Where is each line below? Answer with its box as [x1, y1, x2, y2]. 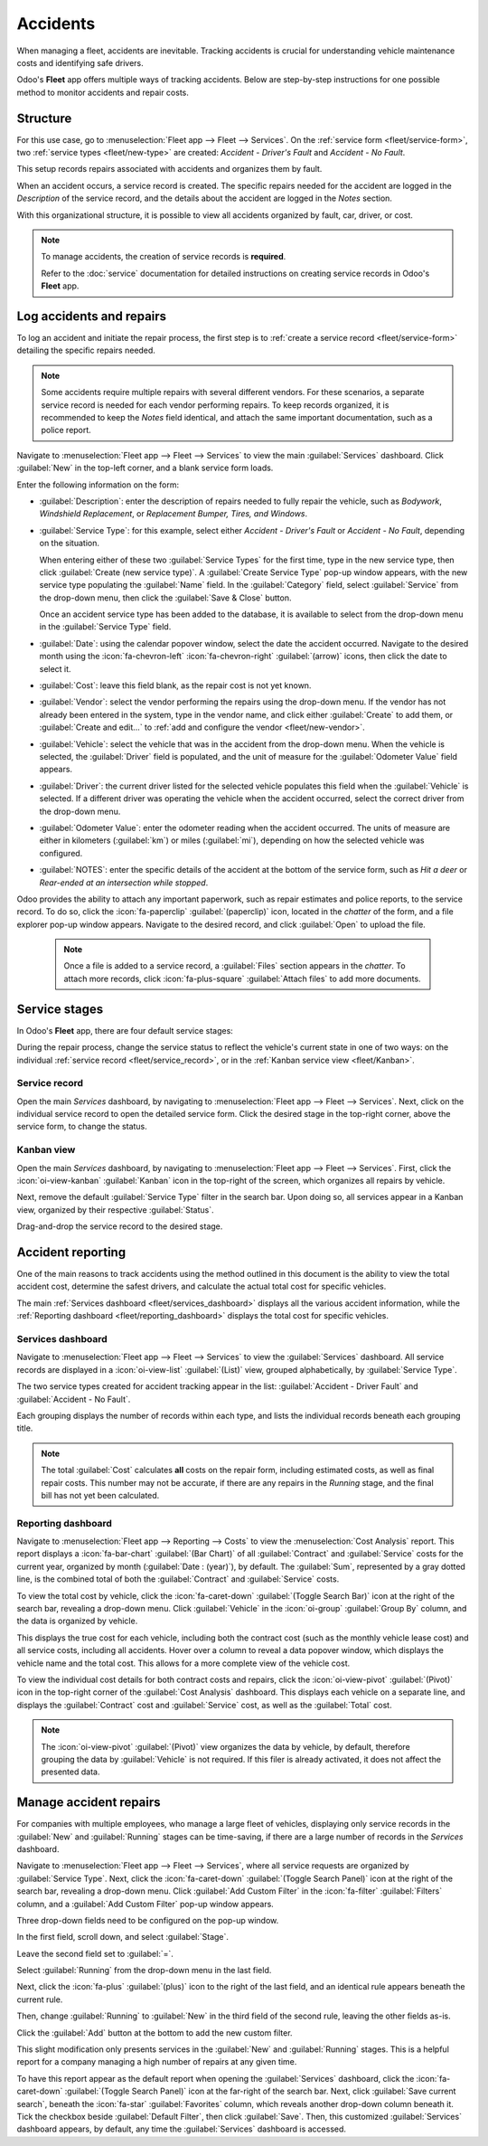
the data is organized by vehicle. [16, 1615, 138, 1627]
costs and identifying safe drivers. [16, 57, 144, 68]
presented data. [41, 1766, 100, 1777]
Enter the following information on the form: [16, 479, 180, 490]
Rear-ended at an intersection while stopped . [39, 877, 209, 888]
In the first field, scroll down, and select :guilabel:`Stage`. [16, 1932, 230, 1943]
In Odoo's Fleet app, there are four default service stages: [16, 1025, 234, 1035]
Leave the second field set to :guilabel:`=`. [16, 1948, 174, 1959]
